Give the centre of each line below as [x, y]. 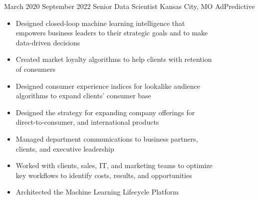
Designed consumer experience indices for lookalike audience [108, 86]
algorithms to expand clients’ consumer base [83, 96]
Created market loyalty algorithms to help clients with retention [114, 59]
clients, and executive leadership [65, 148]
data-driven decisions [48, 42]
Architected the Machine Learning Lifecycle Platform [97, 192]
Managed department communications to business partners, [107, 138]
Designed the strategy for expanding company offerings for [105, 112]
